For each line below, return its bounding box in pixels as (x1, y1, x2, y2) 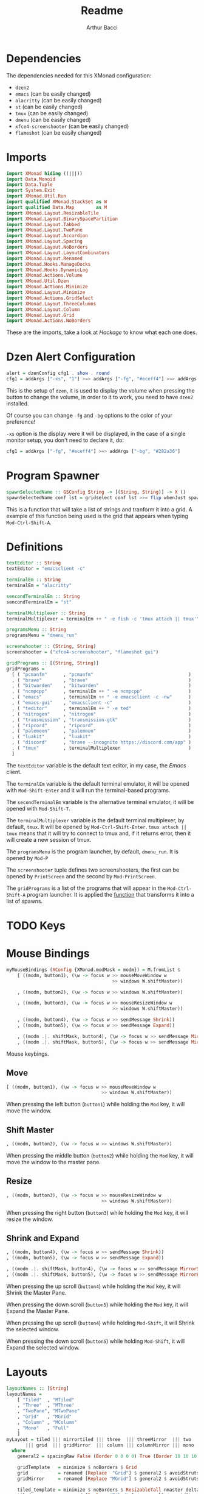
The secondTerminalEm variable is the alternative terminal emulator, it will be (6, 798, 194, 805)
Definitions (6, 540, 64, 553)
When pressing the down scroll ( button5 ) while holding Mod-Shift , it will (6, 1337, 185, 1345)
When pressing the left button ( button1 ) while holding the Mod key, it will (6, 1101, 185, 1108)
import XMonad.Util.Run (6, 193, 67, 199)
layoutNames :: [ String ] (6, 1385, 69, 1392)
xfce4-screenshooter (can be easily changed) (15, 123, 129, 130)
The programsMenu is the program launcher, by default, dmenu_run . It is (6, 848, 179, 855)
